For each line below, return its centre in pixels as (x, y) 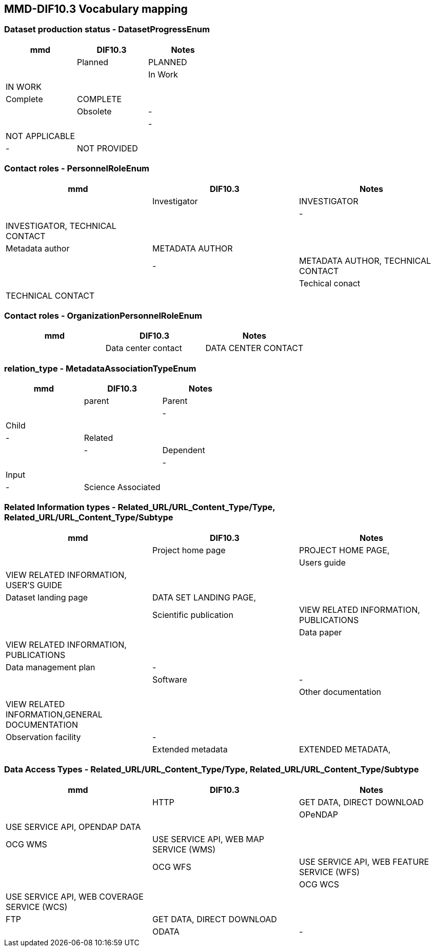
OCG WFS (172, 867)
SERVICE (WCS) (37, 907)
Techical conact (330, 283)
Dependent (184, 450)
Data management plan (51, 667)
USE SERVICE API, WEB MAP (208, 839)
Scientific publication (193, 615)
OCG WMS (26, 844)
